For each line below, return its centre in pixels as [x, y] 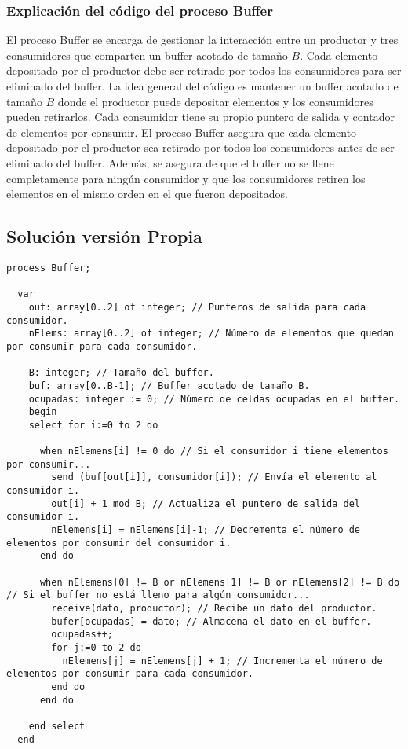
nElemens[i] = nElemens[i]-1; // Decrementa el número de [206, 530]
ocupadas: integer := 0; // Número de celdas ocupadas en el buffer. [214, 399]
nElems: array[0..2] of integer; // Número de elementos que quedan [211, 334]
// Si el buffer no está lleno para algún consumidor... [158, 595]
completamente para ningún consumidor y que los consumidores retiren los [186, 178]
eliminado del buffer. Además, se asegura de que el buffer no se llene [170, 162]
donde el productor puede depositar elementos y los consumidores [215, 101]
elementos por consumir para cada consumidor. [130, 674]
